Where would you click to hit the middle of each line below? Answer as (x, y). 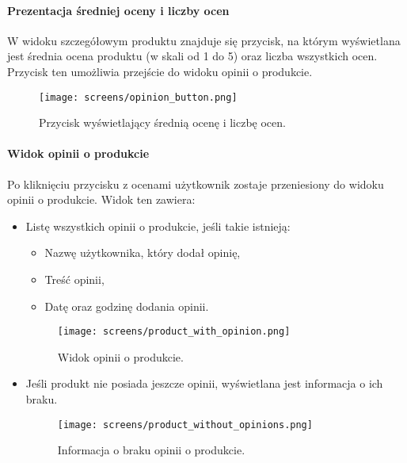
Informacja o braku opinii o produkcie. (151, 450)
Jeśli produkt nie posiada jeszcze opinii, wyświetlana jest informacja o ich (204, 383)
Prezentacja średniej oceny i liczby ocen (118, 10)
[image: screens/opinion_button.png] (138, 97)
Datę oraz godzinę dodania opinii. (127, 306)
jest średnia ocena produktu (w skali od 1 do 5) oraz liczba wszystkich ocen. (192, 56)
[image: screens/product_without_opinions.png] (185, 425)
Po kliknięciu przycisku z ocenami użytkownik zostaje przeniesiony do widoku (196, 184)
